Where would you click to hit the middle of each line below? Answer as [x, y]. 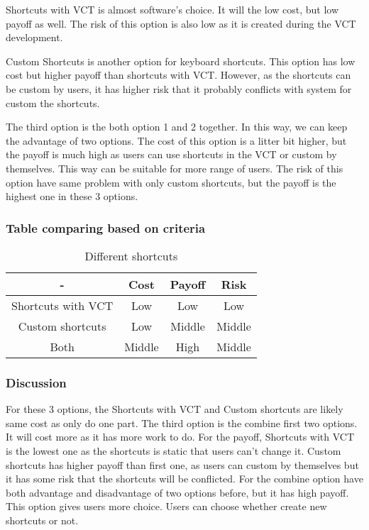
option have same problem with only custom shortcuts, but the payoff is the [171, 182]
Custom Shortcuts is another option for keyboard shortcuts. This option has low [181, 61]
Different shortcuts [131, 255]
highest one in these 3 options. [72, 196]
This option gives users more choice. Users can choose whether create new [166, 506]
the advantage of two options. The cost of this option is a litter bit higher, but [176, 140]
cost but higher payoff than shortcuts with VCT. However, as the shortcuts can [178, 75]
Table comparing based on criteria [106, 227]
